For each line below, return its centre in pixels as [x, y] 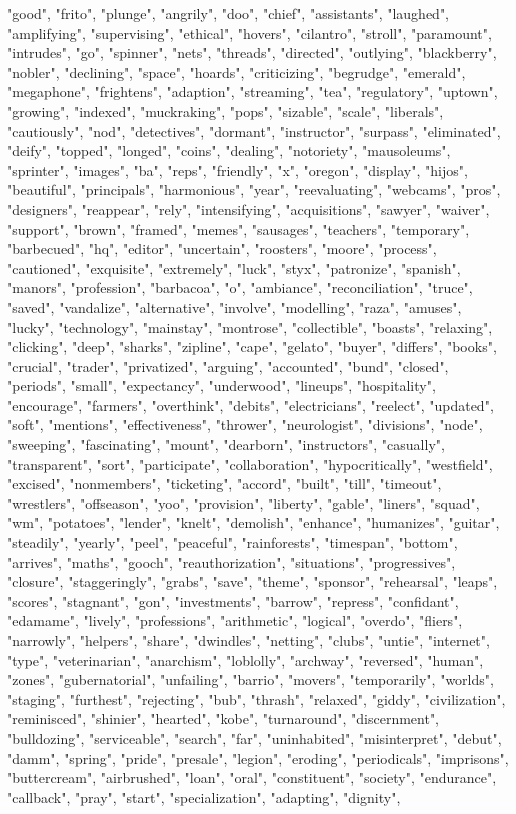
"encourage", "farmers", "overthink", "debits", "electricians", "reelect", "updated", [250, 404]
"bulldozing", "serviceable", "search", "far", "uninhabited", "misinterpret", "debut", [254, 737]
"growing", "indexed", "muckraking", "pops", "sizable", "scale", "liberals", [225, 110]
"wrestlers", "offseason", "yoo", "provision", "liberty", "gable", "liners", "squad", [243, 502]
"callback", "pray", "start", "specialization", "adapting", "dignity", [204, 796]
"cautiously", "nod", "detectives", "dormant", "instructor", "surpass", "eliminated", [254, 130]
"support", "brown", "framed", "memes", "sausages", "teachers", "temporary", [238, 228]
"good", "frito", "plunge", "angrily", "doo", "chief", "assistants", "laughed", [228, 13]
